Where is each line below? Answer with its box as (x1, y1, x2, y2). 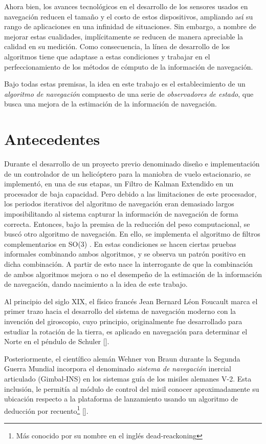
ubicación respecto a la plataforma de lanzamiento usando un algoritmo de (4, 393, 238, 404)
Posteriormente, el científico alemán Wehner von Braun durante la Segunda (4, 353, 240, 364)
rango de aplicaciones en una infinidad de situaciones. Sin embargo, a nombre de (4, 21, 256, 32)
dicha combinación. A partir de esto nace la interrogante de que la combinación (4, 259, 253, 269)
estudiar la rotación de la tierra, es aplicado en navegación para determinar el (4, 326, 248, 336)
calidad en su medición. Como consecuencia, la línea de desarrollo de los (4, 41, 230, 52)
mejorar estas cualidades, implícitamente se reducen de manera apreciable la (4, 31, 243, 41)
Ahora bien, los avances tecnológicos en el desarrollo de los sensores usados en (4, 1, 248, 11)
